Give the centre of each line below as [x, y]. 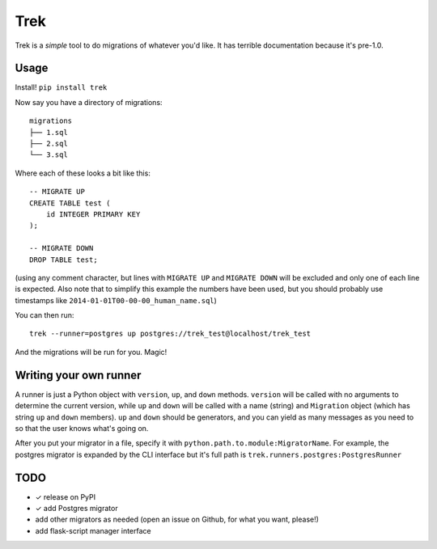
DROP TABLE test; [64, 260]
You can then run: [45, 315]
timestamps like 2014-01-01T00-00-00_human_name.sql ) [116, 300]
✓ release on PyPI [66, 496]
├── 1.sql [49, 132]
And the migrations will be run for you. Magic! [91, 352]
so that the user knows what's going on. [82, 428]
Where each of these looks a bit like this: [83, 173]
